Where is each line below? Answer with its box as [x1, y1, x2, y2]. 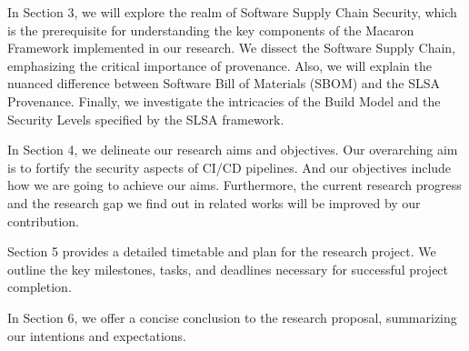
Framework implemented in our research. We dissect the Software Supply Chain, [7, 38, 455, 57]
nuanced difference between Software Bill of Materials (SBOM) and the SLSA [7, 74, 440, 93]
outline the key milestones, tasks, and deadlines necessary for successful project [7, 259, 449, 278]
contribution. [7, 211, 80, 230]
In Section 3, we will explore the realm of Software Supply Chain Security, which [7, 3, 457, 21]
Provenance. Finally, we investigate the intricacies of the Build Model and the [7, 91, 441, 110]
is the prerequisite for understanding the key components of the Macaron [7, 20, 414, 39]
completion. [7, 277, 72, 296]
